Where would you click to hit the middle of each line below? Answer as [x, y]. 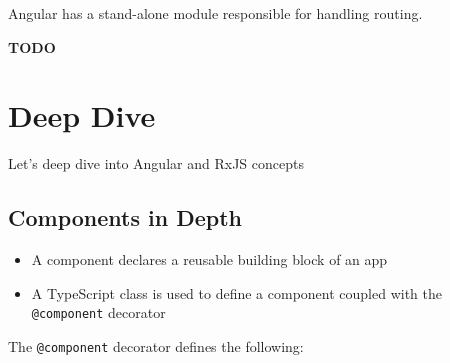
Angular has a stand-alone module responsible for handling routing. [215, 13]
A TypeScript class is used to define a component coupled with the [237, 292]
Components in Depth [125, 217]
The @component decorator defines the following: [156, 345]
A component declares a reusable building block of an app [209, 259]
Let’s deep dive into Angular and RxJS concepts [156, 163]
